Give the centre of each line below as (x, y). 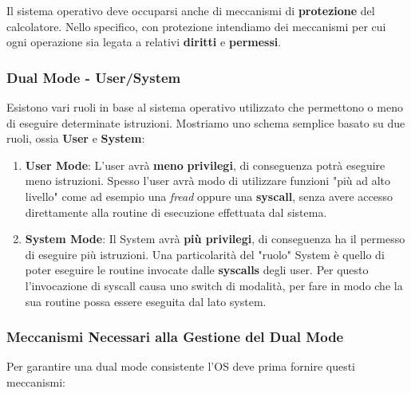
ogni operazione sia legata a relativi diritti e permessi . (144, 42)
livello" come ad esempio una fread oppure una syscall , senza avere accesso (209, 196)
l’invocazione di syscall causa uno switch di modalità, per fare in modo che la (214, 285)
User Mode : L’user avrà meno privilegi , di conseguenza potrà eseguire (205, 165)
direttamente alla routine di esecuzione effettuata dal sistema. (176, 212)
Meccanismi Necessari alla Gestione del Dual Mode (175, 337)
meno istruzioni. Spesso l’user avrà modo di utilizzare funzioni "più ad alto (208, 181)
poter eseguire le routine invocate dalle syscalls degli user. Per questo (197, 270)
